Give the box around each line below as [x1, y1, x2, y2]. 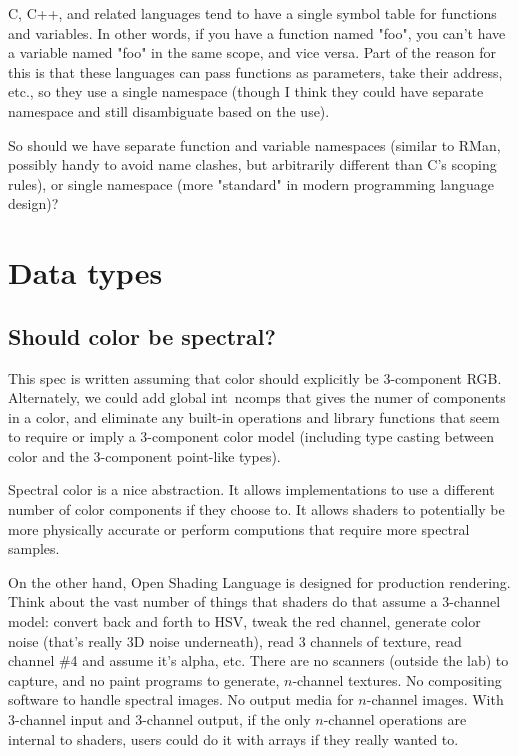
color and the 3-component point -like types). [8, 445, 281, 466]
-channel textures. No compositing [292, 669, 502, 690]
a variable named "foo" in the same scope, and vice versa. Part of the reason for [8, 42, 496, 63]
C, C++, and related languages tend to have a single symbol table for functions [8, 3, 497, 23]
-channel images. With [366, 689, 504, 710]
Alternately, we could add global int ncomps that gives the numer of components [8, 387, 506, 408]
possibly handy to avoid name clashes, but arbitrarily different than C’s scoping [8, 154, 497, 175]
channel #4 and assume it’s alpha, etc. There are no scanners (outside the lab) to [8, 650, 509, 671]
